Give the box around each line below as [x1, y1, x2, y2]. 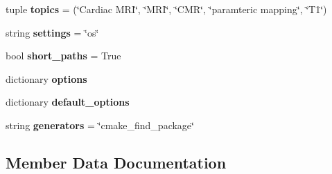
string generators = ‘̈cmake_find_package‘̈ [6, 117, 194, 132]
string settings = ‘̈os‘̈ [6, 25, 99, 39]
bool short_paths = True [6, 48, 121, 63]
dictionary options [6, 71, 87, 86]
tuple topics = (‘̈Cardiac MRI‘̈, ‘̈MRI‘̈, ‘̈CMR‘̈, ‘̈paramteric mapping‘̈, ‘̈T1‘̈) [6, 2, 327, 16]
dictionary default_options [6, 95, 130, 109]
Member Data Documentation [6, 151, 227, 173]
